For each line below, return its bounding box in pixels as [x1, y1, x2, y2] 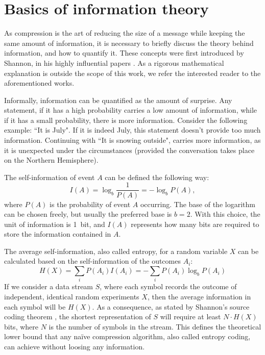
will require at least [160, 311, 221, 322]
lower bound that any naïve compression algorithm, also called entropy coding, [4, 331, 251, 342]
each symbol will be [4, 301, 66, 312]
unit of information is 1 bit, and [4, 218, 105, 229]
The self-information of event [4, 171, 95, 182]
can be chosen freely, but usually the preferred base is [4, 209, 172, 219]
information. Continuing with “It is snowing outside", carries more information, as [4, 135, 261, 145]
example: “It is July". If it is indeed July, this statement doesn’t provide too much [4, 124, 261, 135]
